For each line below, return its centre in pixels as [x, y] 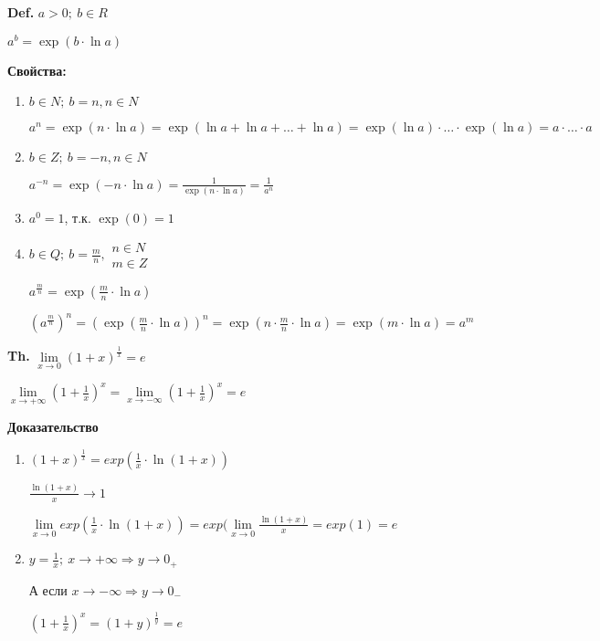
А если [48, 589]
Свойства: [37, 70]
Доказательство [53, 427]
